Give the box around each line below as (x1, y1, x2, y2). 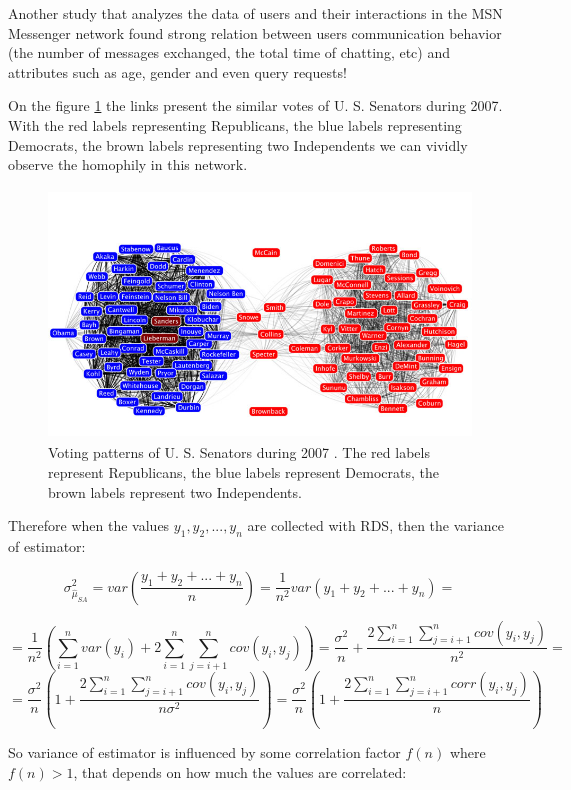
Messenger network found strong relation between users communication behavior (8, 22, 502, 43)
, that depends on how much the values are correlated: (73, 761, 407, 782)
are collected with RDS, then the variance (247, 515, 504, 536)
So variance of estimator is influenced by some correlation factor (8, 742, 401, 763)
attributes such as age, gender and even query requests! (8, 61, 347, 82)
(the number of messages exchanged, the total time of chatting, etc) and (8, 42, 451, 63)
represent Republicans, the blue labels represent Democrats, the (48, 461, 440, 482)
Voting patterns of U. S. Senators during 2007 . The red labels (48, 442, 430, 463)
